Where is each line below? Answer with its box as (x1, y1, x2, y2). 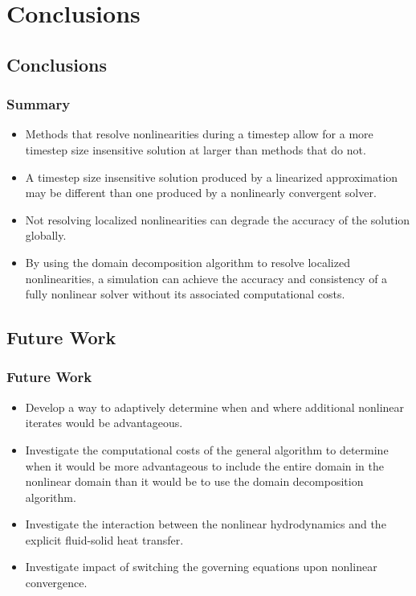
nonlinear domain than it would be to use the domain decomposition (25, 473, 364, 490)
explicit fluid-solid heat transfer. (25, 531, 184, 548)
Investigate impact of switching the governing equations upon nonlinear (25, 558, 377, 575)
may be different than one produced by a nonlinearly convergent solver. (25, 184, 377, 201)
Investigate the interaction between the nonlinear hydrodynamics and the (25, 516, 386, 532)
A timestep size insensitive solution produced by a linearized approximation (25, 168, 398, 185)
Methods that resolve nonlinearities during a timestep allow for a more (25, 125, 373, 142)
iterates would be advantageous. (25, 414, 183, 431)
